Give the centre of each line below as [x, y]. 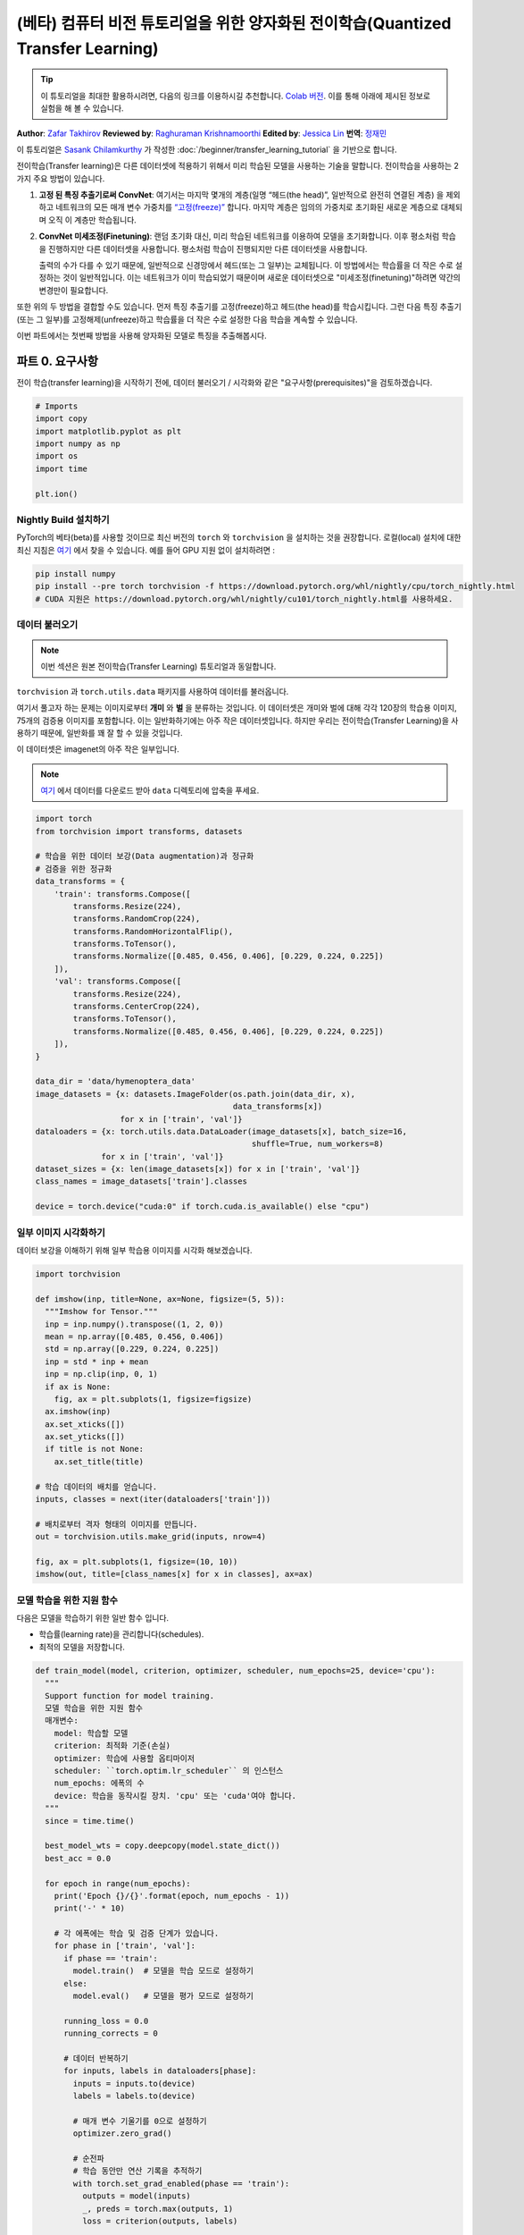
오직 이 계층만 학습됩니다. [92, 220]
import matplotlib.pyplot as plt [108, 431]
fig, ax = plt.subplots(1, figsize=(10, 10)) [137, 1561]
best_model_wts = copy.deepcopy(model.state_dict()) [162, 1846]
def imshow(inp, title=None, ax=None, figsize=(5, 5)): [160, 1299]
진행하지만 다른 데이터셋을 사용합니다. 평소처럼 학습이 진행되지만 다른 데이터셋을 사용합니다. [208, 249]
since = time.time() [90, 1821]
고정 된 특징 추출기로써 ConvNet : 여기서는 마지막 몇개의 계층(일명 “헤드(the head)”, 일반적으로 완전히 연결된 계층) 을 [241, 195]
